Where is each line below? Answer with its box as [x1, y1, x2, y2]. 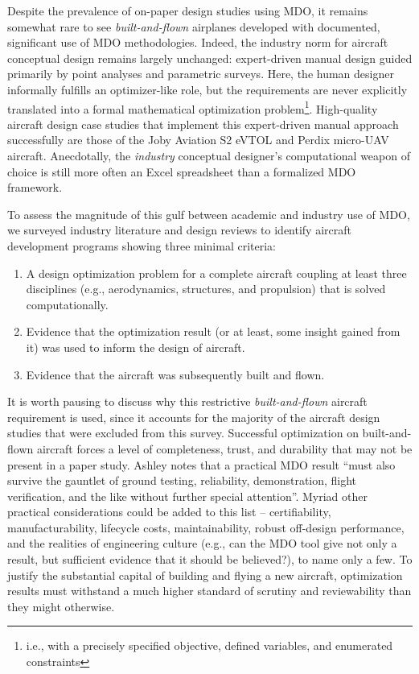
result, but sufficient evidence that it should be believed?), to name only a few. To [7, 551, 413, 568]
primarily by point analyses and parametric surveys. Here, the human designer [7, 65, 394, 82]
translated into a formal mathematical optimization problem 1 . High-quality [7, 97, 378, 117]
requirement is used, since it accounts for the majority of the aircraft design [7, 408, 380, 425]
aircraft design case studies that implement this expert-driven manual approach [7, 115, 399, 132]
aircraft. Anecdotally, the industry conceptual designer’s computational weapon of [7, 147, 410, 163]
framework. [7, 179, 63, 196]
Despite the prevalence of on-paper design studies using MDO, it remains [7, 2, 368, 19]
